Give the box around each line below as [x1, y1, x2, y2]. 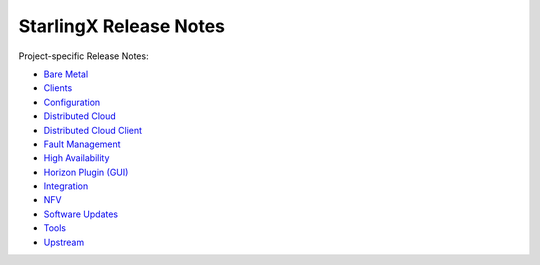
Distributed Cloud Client [43, 124, 143, 136]
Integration [43, 180, 89, 192]
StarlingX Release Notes [18, 15, 225, 37]
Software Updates [43, 208, 119, 220]
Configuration [43, 96, 101, 108]
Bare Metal [43, 68, 89, 80]
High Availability [43, 152, 110, 164]
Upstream [43, 236, 85, 248]
